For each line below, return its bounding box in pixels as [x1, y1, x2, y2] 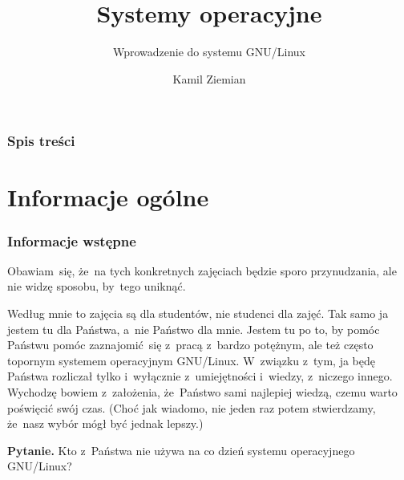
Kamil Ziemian [172, 70, 246, 87]
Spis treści [7, 131, 75, 151]
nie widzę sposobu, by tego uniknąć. [7, 278, 186, 295]
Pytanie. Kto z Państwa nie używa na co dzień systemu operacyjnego [7, 441, 355, 458]
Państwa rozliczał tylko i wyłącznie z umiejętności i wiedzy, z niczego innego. [7, 368, 393, 384]
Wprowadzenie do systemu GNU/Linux [112, 43, 306, 60]
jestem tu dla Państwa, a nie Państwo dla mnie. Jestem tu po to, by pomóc [7, 320, 380, 337]
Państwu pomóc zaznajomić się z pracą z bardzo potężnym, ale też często [7, 336, 374, 353]
